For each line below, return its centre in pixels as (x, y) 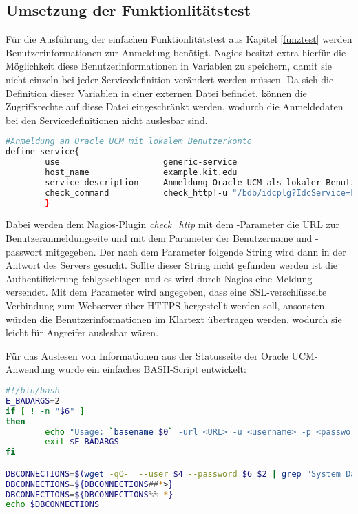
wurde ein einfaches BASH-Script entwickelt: (152, 369)
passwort (24, 251)
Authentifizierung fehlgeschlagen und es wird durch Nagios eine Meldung (159, 278)
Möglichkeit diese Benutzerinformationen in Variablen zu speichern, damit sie (169, 66)
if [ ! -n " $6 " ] (45, 411)
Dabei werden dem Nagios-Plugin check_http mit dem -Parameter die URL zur (173, 224)
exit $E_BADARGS (82, 442)
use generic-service (141, 162)
